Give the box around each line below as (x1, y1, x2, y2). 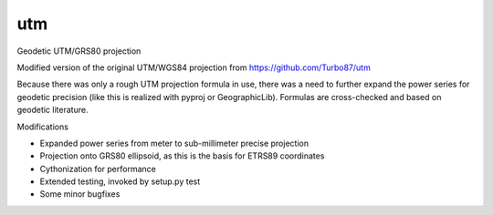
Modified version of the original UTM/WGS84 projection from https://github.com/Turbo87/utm (16, 62, 372, 73)
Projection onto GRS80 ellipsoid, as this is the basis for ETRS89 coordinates (39, 150, 325, 161)
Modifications (16, 121, 68, 132)
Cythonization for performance (39, 163, 157, 174)
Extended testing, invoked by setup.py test (39, 176, 201, 187)
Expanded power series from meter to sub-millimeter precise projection (39, 138, 309, 148)
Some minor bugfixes (39, 189, 121, 200)
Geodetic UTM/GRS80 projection (16, 46, 142, 56)
